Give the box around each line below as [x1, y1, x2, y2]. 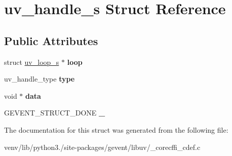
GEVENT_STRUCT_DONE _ [4, 107, 105, 118]
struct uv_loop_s [4, 56, 59, 67]
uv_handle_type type [4, 73, 75, 84]
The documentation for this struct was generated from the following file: [4, 124, 228, 135]
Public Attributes [4, 32, 98, 48]
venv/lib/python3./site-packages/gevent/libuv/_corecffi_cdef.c [4, 141, 201, 152]
